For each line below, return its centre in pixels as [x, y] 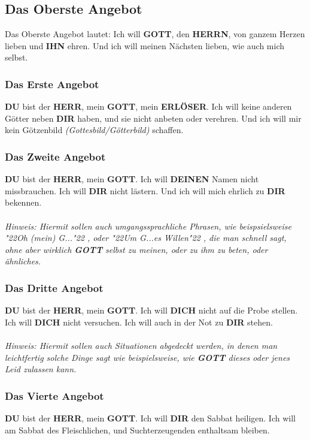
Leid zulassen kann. [41, 369]
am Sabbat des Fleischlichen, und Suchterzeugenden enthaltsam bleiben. [137, 430]
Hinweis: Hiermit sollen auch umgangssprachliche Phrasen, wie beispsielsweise [148, 226]
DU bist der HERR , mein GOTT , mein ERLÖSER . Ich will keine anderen [148, 106]
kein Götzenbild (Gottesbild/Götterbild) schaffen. [94, 130]
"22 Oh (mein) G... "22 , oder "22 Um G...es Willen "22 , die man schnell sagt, [146, 238]
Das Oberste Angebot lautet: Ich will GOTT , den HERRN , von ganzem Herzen [155, 34]
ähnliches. [23, 261]
